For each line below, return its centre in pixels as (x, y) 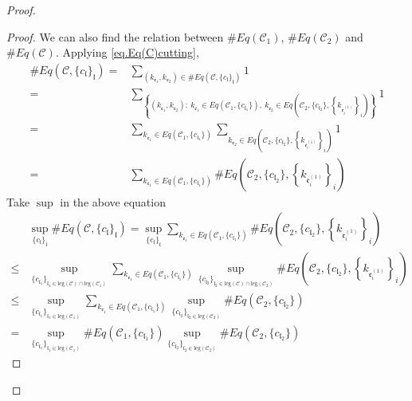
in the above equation (113, 201)
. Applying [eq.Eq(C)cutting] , (127, 52)
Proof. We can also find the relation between (115, 36)
